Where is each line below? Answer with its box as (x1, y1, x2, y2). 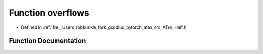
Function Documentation (9, 37, 86, 45)
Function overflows (9, 7, 90, 18)
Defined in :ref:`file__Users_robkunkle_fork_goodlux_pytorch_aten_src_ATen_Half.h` (21, 24, 188, 30)
